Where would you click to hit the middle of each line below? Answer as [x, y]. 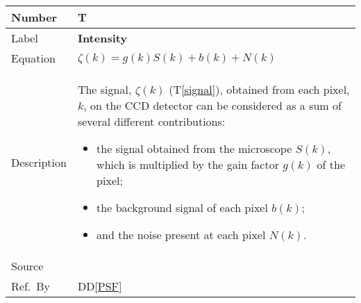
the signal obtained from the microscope [194, 148]
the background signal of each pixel [182, 207]
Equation [33, 58]
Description [39, 162]
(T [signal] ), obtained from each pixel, [259, 89]
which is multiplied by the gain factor [188, 164]
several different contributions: [151, 121]
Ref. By [31, 286]
